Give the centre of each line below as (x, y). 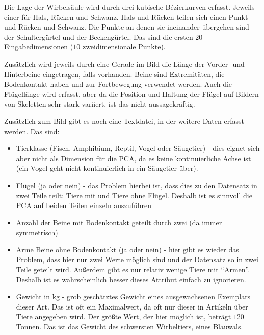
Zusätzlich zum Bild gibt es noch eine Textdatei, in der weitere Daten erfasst (124, 121)
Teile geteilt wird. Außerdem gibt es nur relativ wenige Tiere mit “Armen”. (133, 269)
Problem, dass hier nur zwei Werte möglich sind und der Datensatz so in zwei (137, 259)
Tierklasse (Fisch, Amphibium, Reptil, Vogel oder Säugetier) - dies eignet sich (138, 148)
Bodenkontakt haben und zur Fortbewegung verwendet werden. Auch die (118, 84)
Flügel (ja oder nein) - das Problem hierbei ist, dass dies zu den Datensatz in (137, 185)
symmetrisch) (37, 232)
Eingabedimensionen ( (39, 47)
